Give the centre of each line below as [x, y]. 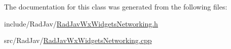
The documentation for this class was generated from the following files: [116, 6]
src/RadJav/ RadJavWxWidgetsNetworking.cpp [78, 40]
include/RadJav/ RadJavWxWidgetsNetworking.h [81, 23]
